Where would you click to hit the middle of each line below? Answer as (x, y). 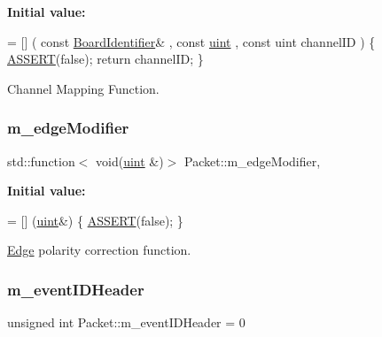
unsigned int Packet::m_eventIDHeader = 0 (126, 322)
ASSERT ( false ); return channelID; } (105, 59)
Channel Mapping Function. (83, 88)
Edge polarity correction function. (99, 250)
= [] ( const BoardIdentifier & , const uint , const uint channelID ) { (191, 41)
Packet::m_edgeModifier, (253, 161)
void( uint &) (130, 161)
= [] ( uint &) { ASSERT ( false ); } (95, 220)
